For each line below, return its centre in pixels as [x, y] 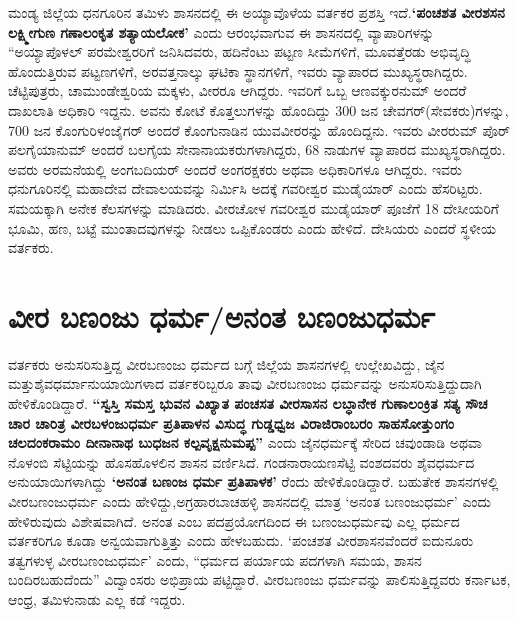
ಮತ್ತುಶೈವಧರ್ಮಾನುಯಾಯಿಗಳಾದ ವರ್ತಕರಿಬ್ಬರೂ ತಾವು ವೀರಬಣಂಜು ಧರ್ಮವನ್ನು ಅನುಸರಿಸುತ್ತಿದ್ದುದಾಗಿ [245, 383]
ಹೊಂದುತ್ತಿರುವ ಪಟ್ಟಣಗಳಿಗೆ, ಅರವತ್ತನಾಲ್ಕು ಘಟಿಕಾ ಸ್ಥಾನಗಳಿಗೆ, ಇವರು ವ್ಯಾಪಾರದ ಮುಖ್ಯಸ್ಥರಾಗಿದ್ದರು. [238, 70]
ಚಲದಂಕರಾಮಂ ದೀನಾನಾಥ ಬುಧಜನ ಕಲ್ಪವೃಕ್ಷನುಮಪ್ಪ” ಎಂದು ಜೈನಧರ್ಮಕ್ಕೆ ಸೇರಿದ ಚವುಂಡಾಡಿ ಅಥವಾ [245, 442]
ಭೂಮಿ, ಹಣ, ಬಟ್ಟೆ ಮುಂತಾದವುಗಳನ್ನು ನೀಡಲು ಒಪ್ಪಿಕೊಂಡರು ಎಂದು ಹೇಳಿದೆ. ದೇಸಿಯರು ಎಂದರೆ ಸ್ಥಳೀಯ [252, 227]
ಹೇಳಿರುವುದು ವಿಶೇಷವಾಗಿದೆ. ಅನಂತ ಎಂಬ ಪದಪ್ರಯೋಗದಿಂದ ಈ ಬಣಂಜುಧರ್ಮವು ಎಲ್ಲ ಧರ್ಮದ [234, 520]
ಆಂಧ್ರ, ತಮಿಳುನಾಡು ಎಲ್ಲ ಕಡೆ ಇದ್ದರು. [97, 598]
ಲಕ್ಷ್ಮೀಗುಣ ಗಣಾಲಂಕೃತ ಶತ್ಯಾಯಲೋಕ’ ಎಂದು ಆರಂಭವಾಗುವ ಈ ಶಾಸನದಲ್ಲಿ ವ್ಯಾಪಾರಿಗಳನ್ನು [221, 31]
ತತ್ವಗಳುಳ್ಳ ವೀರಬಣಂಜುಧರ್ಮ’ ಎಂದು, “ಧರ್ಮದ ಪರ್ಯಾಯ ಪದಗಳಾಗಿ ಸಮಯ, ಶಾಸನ [215, 559]
